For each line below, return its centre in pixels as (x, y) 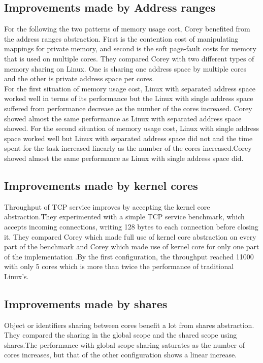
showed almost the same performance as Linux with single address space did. (124, 158)
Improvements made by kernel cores (101, 185)
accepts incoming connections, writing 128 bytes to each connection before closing (131, 226)
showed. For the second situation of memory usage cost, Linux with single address (131, 128)
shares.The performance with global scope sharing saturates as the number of (125, 344)
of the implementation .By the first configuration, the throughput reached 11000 (129, 256)
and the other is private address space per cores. (79, 78)
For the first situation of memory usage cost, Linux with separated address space (130, 88)
